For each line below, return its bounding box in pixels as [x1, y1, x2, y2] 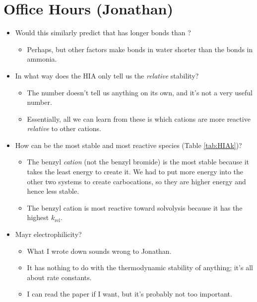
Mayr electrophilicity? [15, 229, 82, 239]
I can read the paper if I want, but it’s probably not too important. [27, 289, 232, 299]
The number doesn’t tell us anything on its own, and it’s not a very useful [27, 87, 253, 97]
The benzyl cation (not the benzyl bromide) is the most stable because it [27, 156, 250, 167]
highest [27, 212, 49, 223]
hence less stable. [27, 186, 79, 196]
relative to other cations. [27, 123, 101, 134]
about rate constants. [27, 272, 92, 282]
